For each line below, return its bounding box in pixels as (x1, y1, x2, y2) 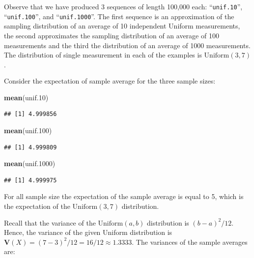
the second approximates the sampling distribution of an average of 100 (4, 30, 219, 40)
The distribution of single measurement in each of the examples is (4, 50, 202, 60)
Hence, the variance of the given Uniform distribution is (4, 227, 172, 237)
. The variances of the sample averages (132, 236, 248, 247)
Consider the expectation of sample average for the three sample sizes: (4, 76, 216, 86)
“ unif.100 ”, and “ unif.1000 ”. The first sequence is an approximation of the (4, 11, 234, 21)
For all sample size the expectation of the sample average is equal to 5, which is (4, 191, 244, 201)
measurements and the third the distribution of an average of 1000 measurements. (4, 40, 251, 50)
